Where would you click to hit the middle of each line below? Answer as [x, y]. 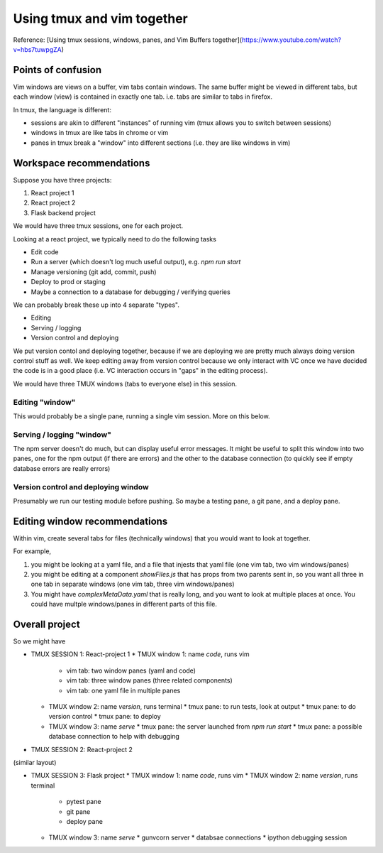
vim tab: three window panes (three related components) [150, 680]
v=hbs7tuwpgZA [37, 49]
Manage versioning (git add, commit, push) [94, 272]
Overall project [47, 624]
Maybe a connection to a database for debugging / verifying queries [131, 292]
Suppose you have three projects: [62, 180]
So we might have [39, 641]
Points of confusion [57, 70]
